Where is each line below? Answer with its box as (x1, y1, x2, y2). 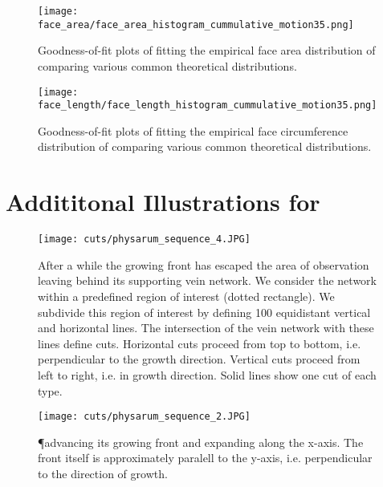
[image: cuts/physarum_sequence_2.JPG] (38, 411, 251, 423)
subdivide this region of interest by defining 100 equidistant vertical (38, 303, 371, 320)
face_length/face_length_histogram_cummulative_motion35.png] (38, 99, 377, 112)
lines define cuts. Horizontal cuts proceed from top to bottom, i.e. (38, 335, 361, 351)
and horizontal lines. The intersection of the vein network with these (38, 319, 374, 336)
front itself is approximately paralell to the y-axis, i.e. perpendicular (38, 449, 373, 466)
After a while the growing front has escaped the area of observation (38, 256, 369, 273)
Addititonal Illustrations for (6, 185, 320, 218)
